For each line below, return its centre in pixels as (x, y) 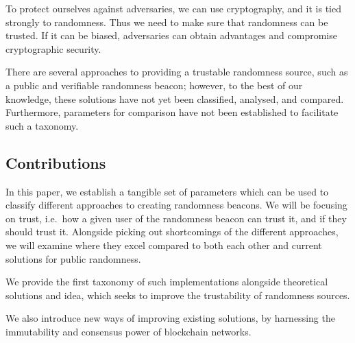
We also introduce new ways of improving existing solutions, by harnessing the (170, 318)
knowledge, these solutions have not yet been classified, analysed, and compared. (175, 98)
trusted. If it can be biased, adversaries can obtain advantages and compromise (171, 35)
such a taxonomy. (42, 125)
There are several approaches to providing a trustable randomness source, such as (177, 72)
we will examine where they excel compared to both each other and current (164, 245)
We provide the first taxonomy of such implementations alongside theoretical (167, 282)
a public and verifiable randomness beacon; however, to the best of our (154, 85)
